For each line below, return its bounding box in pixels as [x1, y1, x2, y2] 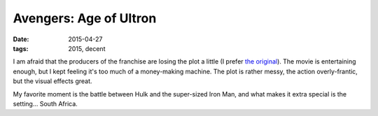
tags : [13, 44, 29, 52]
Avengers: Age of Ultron [13, 10, 157, 26]
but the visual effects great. [13, 77, 92, 85]
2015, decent [68, 44, 106, 52]
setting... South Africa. [13, 99, 78, 108]
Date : [13, 35, 29, 43]
